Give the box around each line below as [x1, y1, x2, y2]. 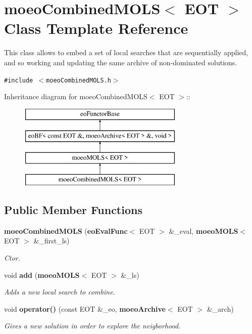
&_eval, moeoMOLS [169, 225, 238, 236]
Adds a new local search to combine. [4, 286, 115, 297]
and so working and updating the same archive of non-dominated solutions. [4, 57, 237, 67]
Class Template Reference [4, 18, 188, 38]
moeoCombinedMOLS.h [46, 76, 111, 84]
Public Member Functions [4, 201, 142, 217]
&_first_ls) [33, 235, 70, 246]
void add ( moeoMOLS [4, 269, 80, 280]
